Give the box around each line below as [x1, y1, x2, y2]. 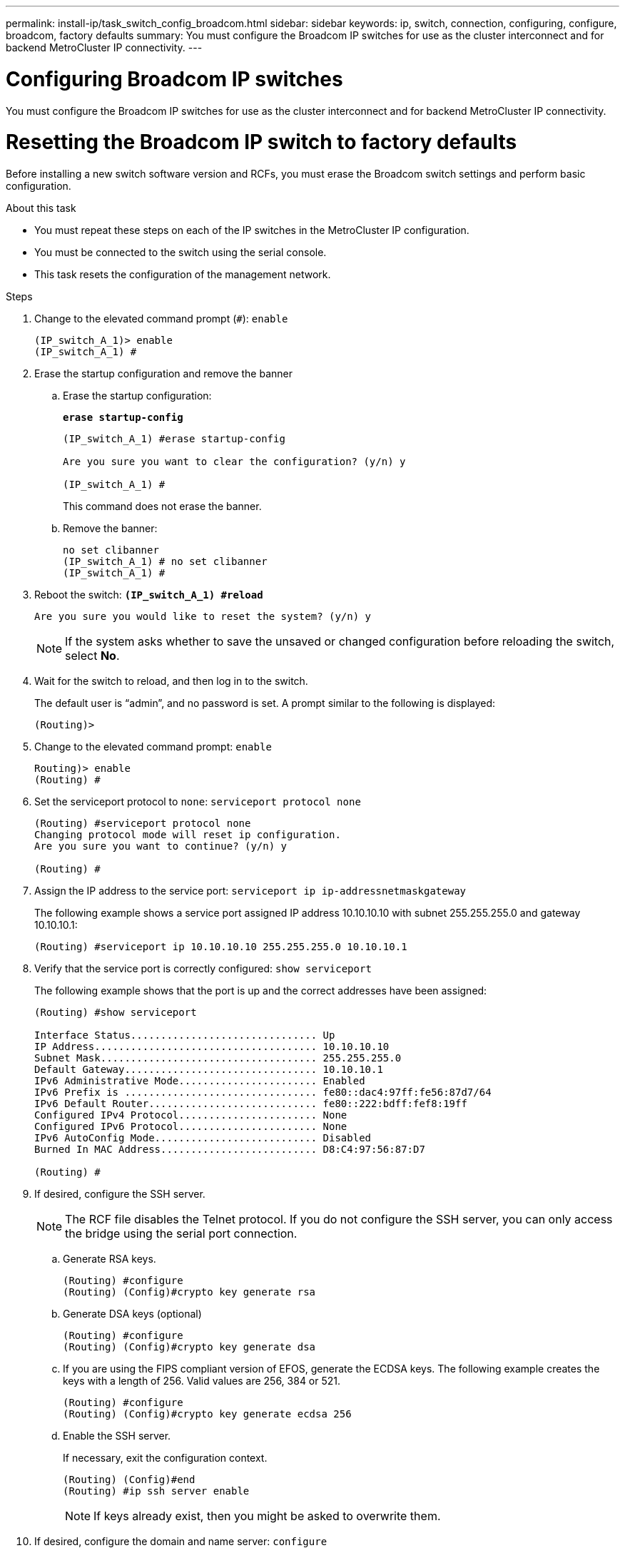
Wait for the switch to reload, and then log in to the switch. [34, 675, 308, 687]
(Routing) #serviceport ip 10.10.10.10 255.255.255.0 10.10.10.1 [34, 941, 407, 952]
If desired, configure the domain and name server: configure [34, 1535, 327, 1547]
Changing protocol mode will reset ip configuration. [34, 829, 341, 840]
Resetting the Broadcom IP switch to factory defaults [6, 130, 517, 155]
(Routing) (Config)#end [63, 1474, 195, 1485]
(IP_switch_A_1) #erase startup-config [63, 433, 285, 444]
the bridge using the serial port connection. [65, 1226, 298, 1241]
